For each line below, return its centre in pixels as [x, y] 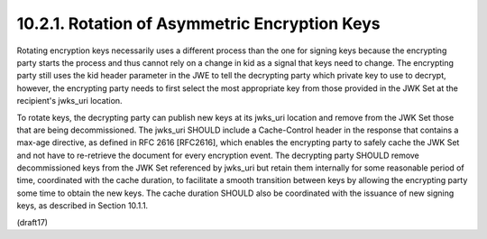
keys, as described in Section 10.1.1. [83, 206]
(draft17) [32, 222]
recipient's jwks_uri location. [69, 101]
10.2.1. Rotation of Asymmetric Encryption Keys [198, 23]
